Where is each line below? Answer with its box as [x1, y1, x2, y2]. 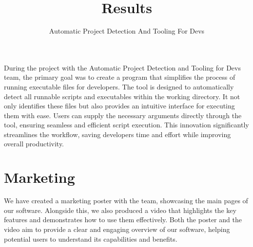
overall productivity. [4, 139, 64, 149]
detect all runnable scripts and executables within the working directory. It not [4, 91, 240, 101]
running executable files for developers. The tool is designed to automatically [4, 81, 234, 91]
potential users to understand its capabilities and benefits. [4, 233, 177, 244]
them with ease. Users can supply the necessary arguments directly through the [4, 110, 242, 120]
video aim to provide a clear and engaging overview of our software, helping [4, 224, 230, 234]
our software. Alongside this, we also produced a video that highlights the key [4, 205, 236, 215]
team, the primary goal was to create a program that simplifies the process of [4, 72, 235, 82]
